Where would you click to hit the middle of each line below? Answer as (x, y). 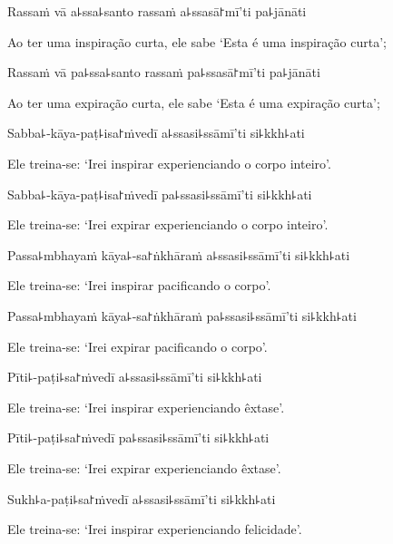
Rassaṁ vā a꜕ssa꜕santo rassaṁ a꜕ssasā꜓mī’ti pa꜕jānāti (157, 11)
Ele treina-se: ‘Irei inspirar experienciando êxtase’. (146, 407)
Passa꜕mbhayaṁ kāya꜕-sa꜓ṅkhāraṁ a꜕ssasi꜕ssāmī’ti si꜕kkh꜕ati (179, 254)
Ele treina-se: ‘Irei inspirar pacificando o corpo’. (139, 285)
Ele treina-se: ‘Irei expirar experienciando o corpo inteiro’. (168, 224)
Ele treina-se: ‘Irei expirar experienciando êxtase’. (144, 467)
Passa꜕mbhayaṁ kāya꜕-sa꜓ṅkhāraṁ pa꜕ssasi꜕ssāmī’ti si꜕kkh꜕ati (182, 315)
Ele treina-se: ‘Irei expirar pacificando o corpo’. (138, 346)
